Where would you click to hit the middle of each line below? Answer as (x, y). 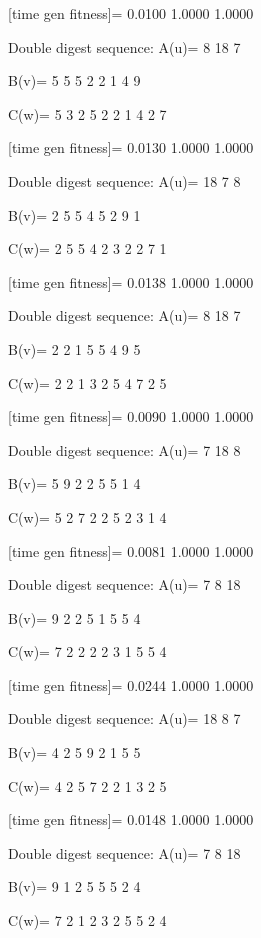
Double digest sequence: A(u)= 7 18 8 (124, 449)
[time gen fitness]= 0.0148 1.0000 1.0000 (131, 819)
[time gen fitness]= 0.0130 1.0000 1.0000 (131, 147)
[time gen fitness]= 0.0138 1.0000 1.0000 (131, 281)
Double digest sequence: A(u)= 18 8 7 (124, 718)
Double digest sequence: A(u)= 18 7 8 (124, 180)
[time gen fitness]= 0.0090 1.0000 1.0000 (131, 416)
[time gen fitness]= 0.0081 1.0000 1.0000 (131, 550)
